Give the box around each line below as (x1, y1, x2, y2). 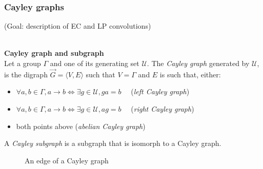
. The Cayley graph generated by (147, 58, 250, 68)
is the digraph (4, 69, 48, 79)
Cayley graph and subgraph (4, 48, 104, 58)
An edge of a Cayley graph (25, 155, 109, 165)
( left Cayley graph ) (131, 86, 190, 97)
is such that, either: (159, 69, 221, 79)
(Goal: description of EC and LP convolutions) (4, 20, 151, 31)
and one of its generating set (50, 58, 139, 68)
